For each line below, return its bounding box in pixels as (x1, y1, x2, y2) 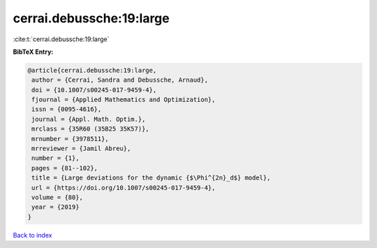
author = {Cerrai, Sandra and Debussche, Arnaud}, (31, 76, 209, 84)
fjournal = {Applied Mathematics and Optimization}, (31, 96, 216, 104)
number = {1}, (31, 154, 80, 162)
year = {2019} (31, 203, 80, 211)
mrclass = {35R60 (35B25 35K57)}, (31, 125, 149, 133)
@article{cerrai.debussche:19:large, (27, 66, 157, 74)
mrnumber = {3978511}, (31, 135, 110, 143)
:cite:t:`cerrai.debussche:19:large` (13, 35, 110, 43)
